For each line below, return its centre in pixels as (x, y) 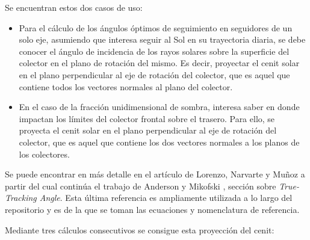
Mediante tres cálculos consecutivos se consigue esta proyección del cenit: (140, 229)
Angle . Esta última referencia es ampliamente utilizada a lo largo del (166, 198)
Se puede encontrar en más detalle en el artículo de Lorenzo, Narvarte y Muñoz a (155, 174)
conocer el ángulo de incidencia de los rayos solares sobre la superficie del (154, 51)
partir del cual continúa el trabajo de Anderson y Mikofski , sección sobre (141, 186)
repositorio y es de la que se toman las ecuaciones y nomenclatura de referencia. (152, 209)
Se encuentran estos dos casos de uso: (74, 7)
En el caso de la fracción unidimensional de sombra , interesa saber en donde (159, 107)
